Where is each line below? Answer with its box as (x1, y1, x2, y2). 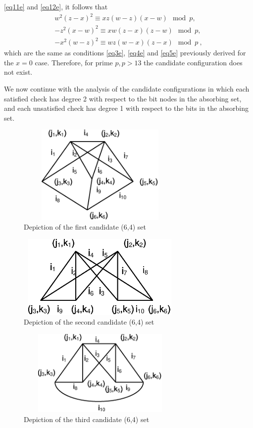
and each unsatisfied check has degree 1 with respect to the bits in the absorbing (4, 103, 249, 113)
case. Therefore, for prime (35, 57, 113, 67)
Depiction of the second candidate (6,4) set (24, 317, 154, 327)
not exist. (4, 67, 33, 77)
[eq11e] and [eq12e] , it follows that (4, 1, 108, 11)
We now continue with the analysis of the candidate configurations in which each (4, 83, 250, 94)
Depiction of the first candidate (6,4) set (24, 222, 146, 232)
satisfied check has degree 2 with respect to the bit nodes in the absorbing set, (4, 93, 242, 103)
